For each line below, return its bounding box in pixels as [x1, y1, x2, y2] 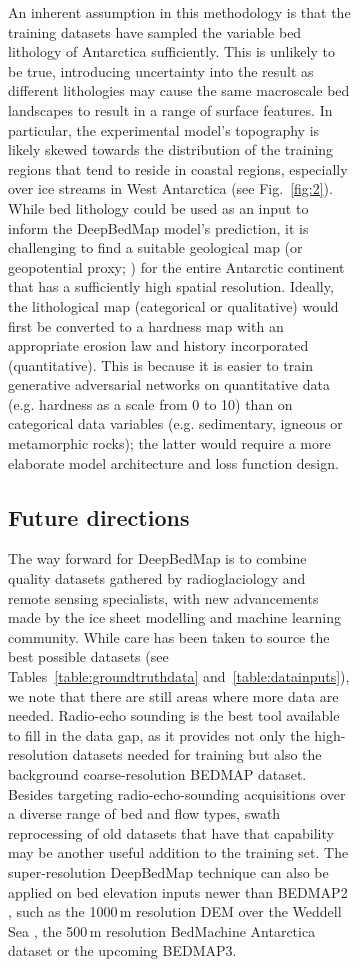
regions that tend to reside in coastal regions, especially [8, 158, 348, 179]
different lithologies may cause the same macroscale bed [8, 80, 350, 101]
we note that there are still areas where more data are [8, 685, 339, 706]
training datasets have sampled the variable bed [8, 21, 302, 42]
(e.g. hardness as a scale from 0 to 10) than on [8, 393, 293, 414]
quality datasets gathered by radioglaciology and [8, 568, 306, 589]
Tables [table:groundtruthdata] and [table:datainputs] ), [8, 666, 350, 687]
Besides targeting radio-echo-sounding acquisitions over [8, 783, 346, 804]
